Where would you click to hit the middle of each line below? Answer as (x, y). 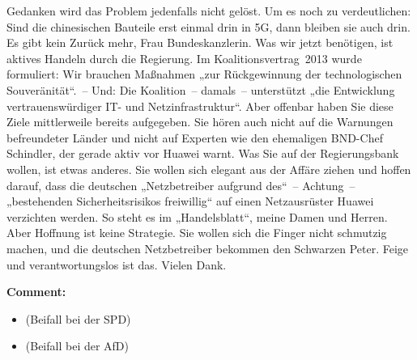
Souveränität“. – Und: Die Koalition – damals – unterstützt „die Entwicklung (201, 89)
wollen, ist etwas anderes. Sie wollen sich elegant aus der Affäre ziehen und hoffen (209, 169)
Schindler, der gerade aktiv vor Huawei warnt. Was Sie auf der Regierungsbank (203, 153)
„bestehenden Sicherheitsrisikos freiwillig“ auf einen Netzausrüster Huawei (190, 201)
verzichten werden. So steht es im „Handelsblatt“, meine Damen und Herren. (197, 216)
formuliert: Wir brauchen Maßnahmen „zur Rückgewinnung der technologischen (204, 74)
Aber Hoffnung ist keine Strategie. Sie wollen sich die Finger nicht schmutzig (197, 233)
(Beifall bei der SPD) (78, 318)
